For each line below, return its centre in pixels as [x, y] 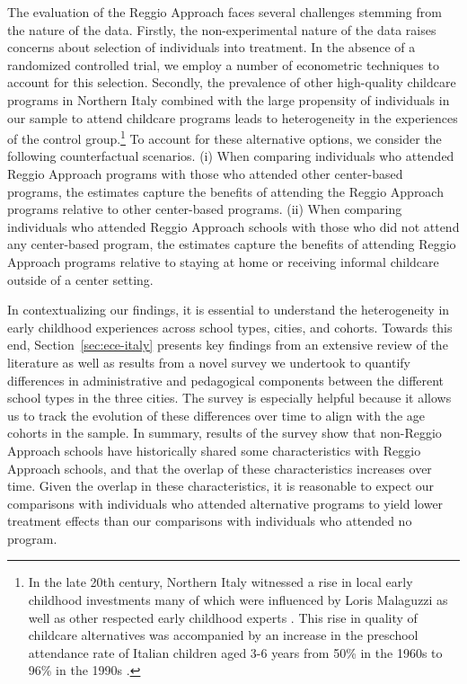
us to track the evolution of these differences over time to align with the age [216, 415]
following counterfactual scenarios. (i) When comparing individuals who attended [231, 156]
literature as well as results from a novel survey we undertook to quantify [209, 362]
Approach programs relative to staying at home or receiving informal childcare [223, 261]
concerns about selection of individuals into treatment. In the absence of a [211, 47]
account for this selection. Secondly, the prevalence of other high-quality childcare [232, 82]
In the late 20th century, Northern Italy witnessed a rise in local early [220, 582]
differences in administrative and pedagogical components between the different [226, 380]
